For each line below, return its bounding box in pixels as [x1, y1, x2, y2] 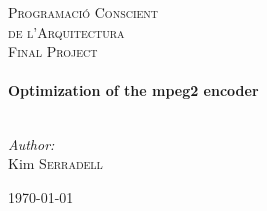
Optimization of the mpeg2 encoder [8, 80, 259, 101]
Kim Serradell [8, 153, 103, 174]
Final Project [8, 41, 98, 62]
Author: [8, 133, 55, 154]
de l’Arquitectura [8, 21, 125, 42]
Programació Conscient [8, 2, 159, 22]
